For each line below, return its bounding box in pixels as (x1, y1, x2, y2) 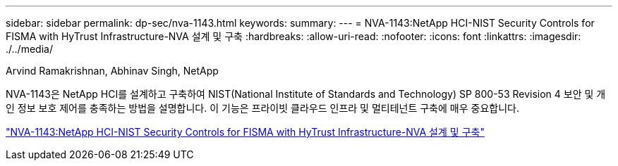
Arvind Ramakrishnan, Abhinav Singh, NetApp (6, 65, 219, 77)
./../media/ (6, 43, 53, 55)
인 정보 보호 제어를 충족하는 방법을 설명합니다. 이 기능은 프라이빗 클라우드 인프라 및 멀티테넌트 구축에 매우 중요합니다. (6, 102, 519, 114)
